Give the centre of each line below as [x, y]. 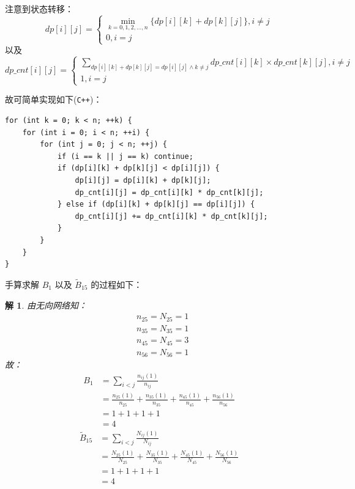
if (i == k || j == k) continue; [125, 156]
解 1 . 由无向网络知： [46, 305]
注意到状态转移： [39, 9]
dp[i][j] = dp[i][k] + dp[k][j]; [143, 181]
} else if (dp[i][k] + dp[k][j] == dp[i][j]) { [156, 204]
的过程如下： [117, 284]
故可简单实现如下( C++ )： [54, 99]
